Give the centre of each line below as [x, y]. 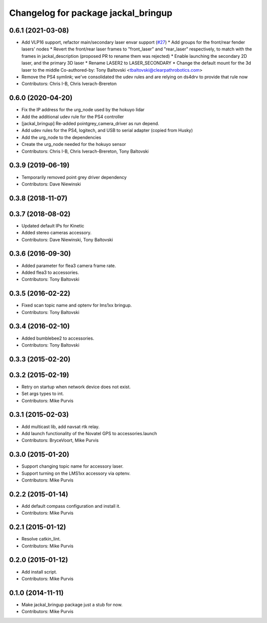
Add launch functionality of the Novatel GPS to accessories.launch [89, 433]
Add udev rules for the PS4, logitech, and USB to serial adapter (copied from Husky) [107, 131]
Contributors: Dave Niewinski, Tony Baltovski [67, 239]
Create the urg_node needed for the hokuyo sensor [74, 144]
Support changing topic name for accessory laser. [72, 466]
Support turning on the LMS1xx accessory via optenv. [76, 473]
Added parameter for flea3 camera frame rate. [69, 266]
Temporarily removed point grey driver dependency [74, 177]
